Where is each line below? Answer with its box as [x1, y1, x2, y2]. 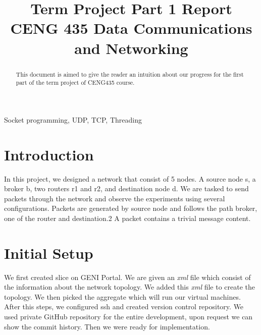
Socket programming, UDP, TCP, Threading [4, 114, 142, 125]
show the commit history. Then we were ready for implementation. [4, 321, 210, 331]
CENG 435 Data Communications [10, 18, 252, 38]
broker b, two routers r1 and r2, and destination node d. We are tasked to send [4, 183, 249, 194]
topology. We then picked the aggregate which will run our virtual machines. [4, 291, 241, 302]
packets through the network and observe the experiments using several [4, 193, 225, 203]
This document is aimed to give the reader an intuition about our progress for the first [16, 70, 244, 78]
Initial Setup [4, 242, 93, 263]
